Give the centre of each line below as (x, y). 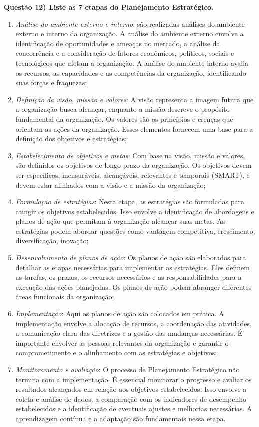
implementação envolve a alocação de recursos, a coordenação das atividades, (134, 323)
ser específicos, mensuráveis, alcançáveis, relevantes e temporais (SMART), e (133, 174)
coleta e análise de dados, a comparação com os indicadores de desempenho (131, 399)
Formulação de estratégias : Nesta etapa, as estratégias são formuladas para (130, 201)
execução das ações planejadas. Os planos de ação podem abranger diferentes (134, 287)
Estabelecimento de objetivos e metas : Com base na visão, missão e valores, (130, 155)
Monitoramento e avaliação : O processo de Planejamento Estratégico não (128, 369)
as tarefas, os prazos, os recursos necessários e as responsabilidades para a (129, 277)
